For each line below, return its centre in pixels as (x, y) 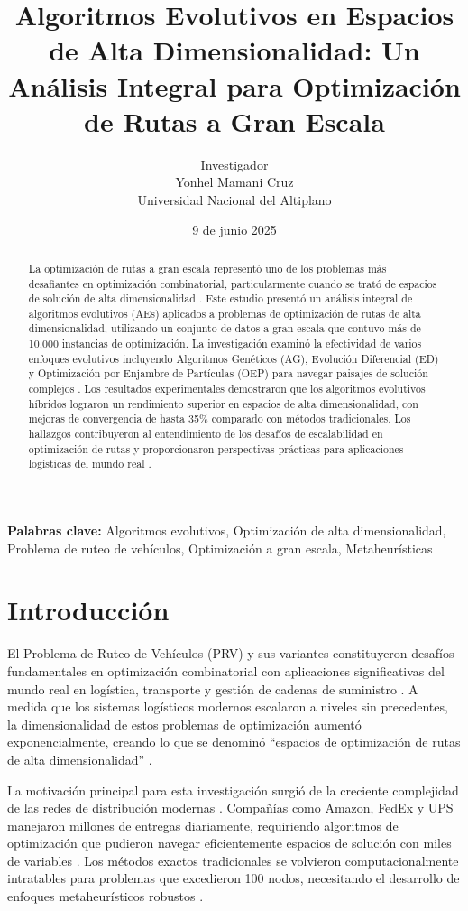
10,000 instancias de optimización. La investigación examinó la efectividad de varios (225, 344)
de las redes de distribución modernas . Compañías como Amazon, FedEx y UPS (230, 808)
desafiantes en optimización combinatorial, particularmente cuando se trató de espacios (233, 283)
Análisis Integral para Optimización (234, 85)
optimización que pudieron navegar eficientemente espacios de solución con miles (229, 843)
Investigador (234, 164)
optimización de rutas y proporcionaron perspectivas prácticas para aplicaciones (216, 448)
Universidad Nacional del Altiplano (234, 199)
